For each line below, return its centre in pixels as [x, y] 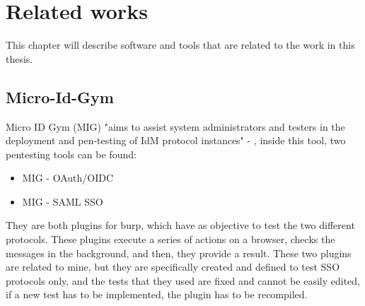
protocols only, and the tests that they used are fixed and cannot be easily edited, [183, 280]
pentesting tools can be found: [71, 154]
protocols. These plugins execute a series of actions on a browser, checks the [170, 239]
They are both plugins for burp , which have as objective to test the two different [180, 225]
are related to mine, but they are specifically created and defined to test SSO [173, 267]
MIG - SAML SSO [63, 201]
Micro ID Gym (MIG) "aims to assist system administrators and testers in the [175, 126]
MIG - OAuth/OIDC [68, 178]
